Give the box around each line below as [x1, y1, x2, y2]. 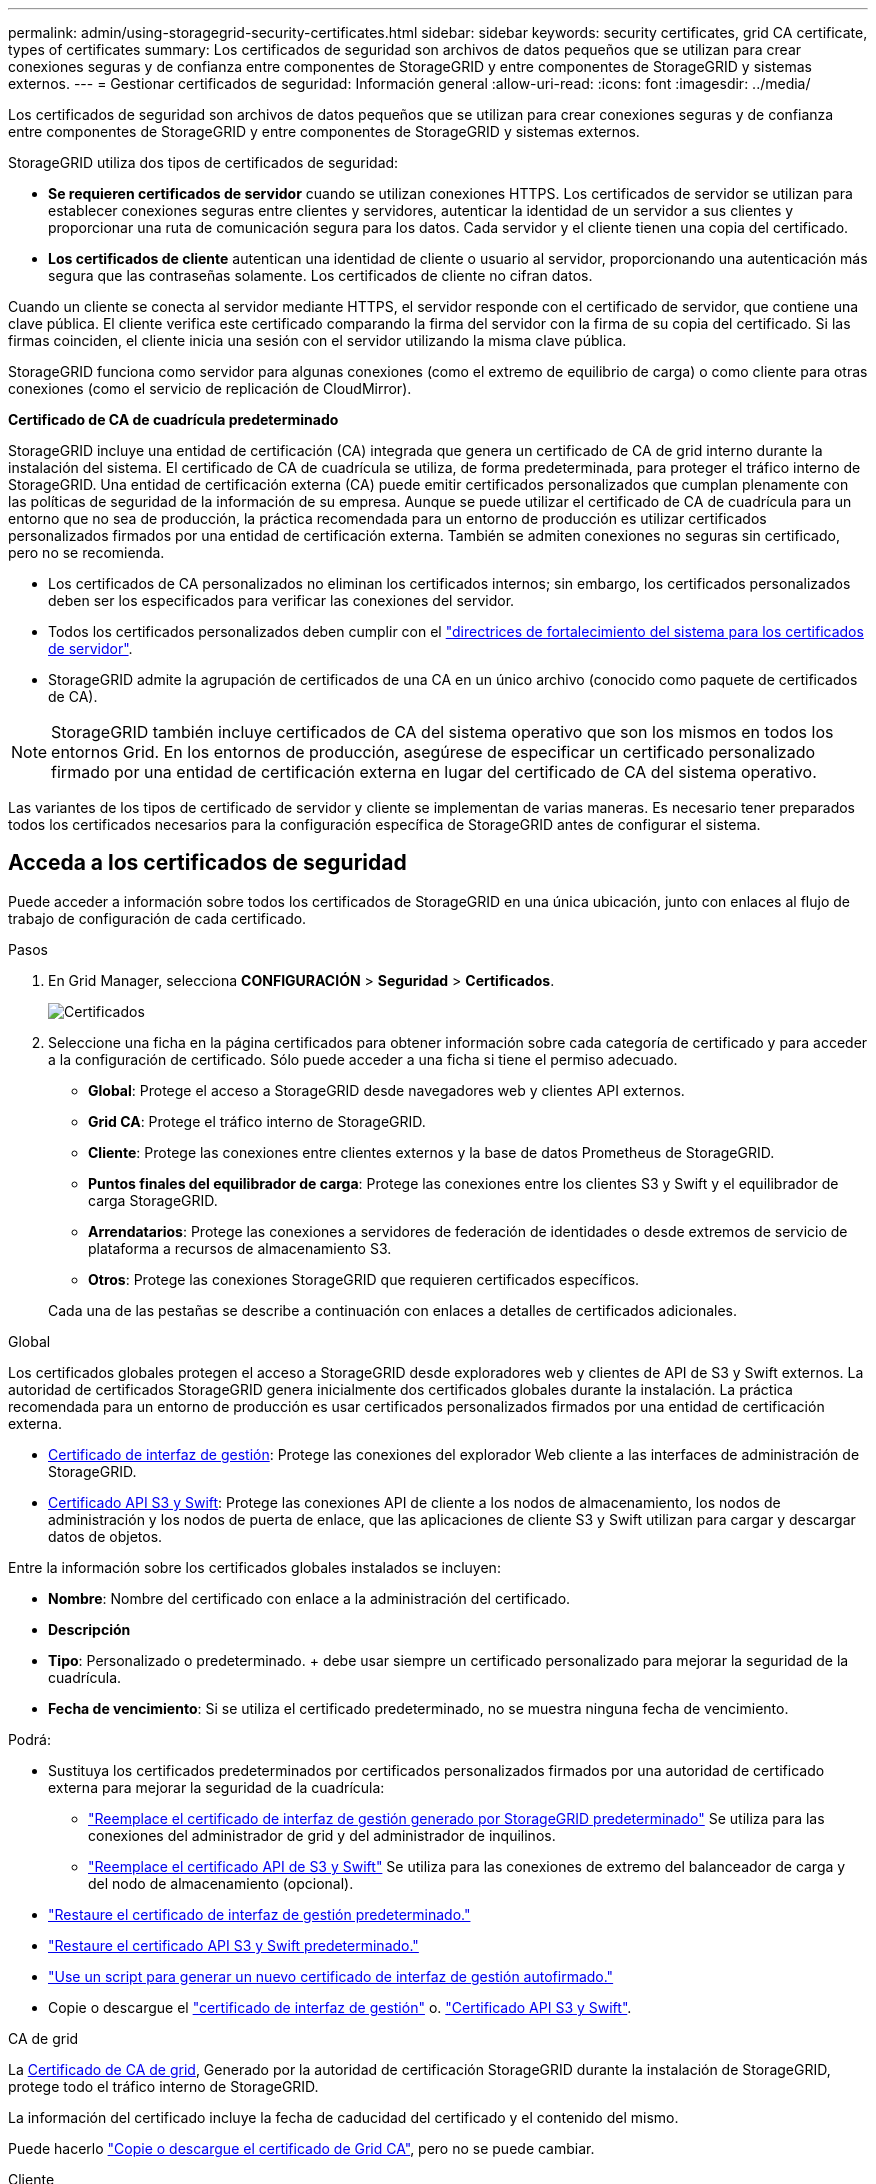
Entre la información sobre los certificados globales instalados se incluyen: [8, 1558, 501, 1576]
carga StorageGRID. [88, 1191, 218, 1209]
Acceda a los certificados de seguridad [8, 850, 407, 876]
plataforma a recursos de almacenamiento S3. [88, 1239, 392, 1257]
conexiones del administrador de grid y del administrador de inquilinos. [88, 1826, 556, 1844]
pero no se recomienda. [8, 544, 165, 561]
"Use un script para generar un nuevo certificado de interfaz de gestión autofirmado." [48, 1967, 614, 1985]
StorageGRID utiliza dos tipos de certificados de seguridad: [8, 154, 399, 171]
